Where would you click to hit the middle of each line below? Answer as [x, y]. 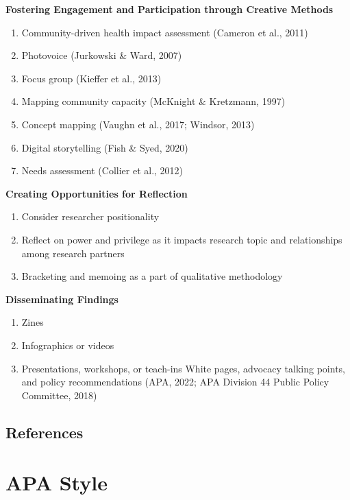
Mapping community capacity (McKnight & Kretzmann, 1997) [153, 101]
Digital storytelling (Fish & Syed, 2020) [105, 147]
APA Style [57, 483]
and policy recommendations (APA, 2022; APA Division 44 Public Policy [175, 382]
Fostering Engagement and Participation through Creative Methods [170, 9]
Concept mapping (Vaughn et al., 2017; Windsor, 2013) [138, 124]
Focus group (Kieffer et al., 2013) [91, 78]
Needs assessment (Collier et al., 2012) [102, 170]
